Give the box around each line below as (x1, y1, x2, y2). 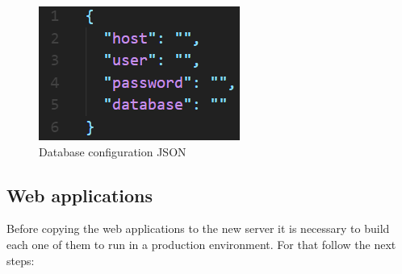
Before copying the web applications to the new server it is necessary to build (6, 220, 390, 237)
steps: (6, 251, 35, 268)
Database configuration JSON (39, 143, 186, 160)
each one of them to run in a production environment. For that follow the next (6, 235, 396, 252)
